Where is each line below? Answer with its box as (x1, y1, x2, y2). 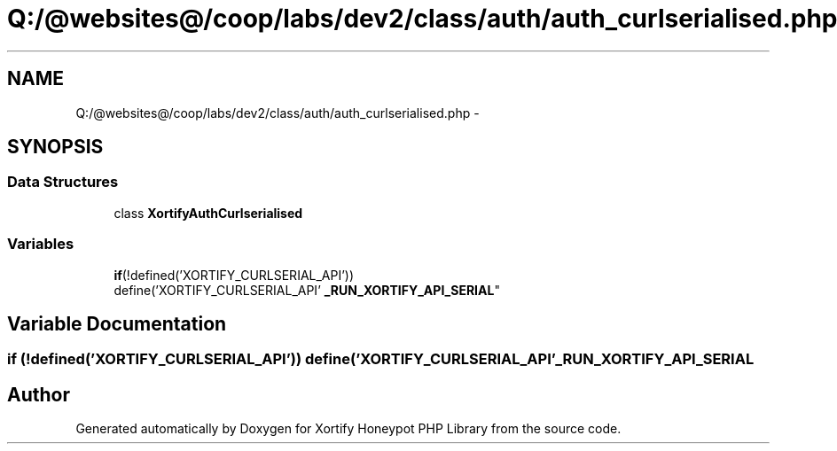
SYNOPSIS (7, 136, 104, 159)
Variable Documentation (7, 312, 227, 335)
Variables (7, 235, 74, 253)
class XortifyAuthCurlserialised (113, 205, 303, 221)
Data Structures (7, 173, 119, 191)
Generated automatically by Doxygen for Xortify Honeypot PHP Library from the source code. (75, 421, 622, 437)
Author (7, 383, 70, 406)
